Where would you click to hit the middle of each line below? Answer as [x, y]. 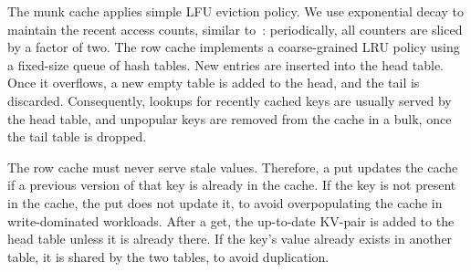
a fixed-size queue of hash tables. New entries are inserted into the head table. [226, 64]
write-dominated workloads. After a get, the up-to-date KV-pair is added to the [231, 220]
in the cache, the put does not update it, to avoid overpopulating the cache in [225, 202]
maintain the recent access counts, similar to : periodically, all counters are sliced [235, 29]
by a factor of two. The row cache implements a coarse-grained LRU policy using [234, 47]
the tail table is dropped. [77, 136]
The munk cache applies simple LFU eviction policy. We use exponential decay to [235, 11]
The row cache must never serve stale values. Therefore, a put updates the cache [233, 167]
